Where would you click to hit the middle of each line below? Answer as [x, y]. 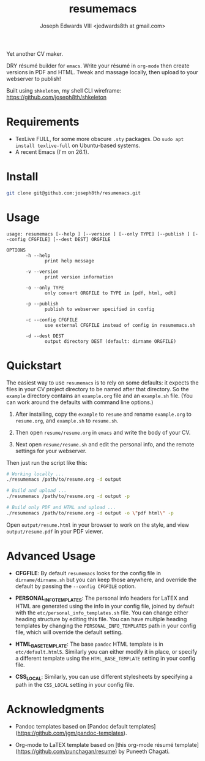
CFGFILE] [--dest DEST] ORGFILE [70, 239]
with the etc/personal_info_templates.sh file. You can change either [102, 613]
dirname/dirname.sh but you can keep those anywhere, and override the [106, 579]
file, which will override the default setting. [69, 632]
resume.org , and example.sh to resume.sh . [67, 420]
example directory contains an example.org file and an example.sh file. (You [99, 396]
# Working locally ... [35, 474]
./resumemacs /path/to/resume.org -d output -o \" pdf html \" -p [90, 513]
